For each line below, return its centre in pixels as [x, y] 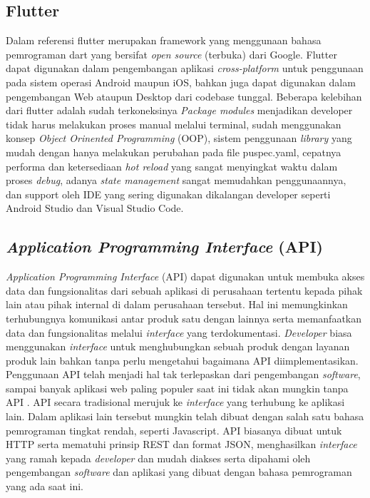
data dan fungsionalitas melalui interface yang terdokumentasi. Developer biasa [179, 332]
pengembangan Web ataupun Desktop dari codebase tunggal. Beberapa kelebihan [184, 96]
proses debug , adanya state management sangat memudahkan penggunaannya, [176, 180]
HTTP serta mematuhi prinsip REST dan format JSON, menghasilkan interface [181, 444]
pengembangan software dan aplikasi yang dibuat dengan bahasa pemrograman [179, 472]
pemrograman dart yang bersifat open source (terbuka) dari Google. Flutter [171, 54]
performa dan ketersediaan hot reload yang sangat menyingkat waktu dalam [172, 166]
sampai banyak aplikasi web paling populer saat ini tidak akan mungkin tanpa [177, 388]
